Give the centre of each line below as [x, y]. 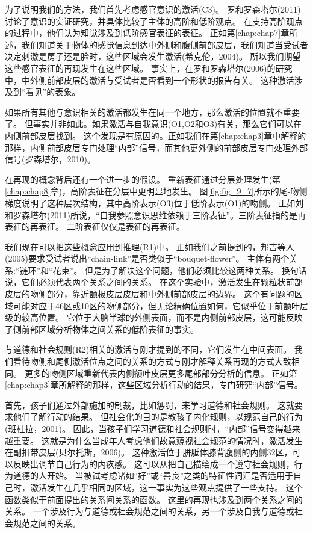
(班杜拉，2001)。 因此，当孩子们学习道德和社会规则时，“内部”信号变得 [144, 428]
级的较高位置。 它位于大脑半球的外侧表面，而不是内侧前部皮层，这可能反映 [154, 317]
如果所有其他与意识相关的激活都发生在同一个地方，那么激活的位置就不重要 [152, 112]
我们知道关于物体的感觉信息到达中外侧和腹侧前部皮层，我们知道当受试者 [165, 44]
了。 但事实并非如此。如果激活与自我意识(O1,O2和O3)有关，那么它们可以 [149, 124]
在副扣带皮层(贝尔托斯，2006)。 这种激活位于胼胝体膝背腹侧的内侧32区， [149, 452]
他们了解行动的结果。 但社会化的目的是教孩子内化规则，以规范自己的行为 [158, 417]
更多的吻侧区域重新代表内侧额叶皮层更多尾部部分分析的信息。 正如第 [161, 373]
